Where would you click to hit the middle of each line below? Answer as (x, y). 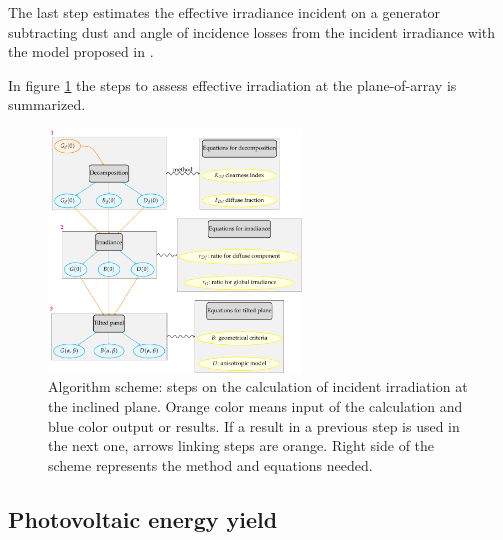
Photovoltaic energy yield (143, 518)
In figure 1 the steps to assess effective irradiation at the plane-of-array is (232, 84)
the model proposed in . (81, 51)
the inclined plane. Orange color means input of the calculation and (255, 406)
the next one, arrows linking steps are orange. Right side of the (241, 445)
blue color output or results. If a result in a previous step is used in (254, 425)
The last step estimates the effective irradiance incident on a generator (224, 12)
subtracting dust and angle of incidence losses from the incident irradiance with (252, 31)
